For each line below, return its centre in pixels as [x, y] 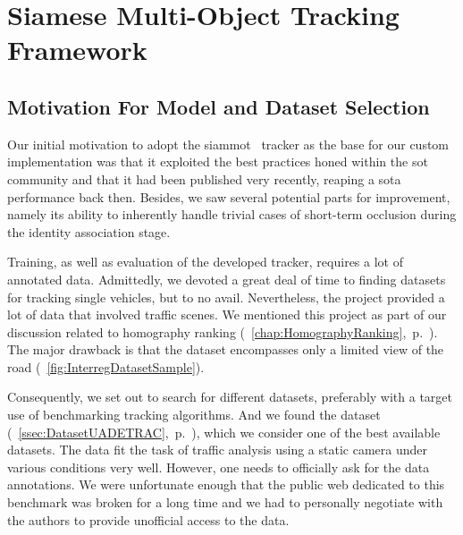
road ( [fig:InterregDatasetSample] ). [106, 366]
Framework [77, 50]
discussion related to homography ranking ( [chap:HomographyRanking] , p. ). [223, 331]
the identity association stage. [89, 231]
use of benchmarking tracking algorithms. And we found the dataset [194, 415]
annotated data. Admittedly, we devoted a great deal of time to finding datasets [227, 279]
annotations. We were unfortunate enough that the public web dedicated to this [226, 484]
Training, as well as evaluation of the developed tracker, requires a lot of [205, 262]
